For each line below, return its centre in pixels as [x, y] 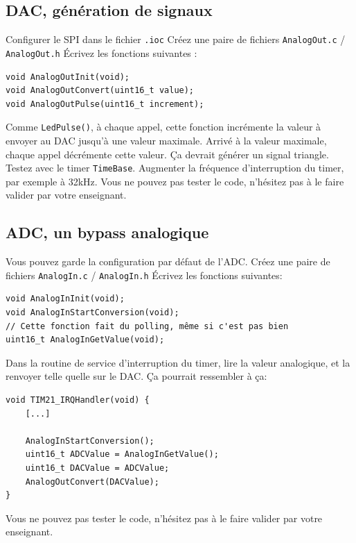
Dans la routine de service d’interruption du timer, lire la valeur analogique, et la [178, 362]
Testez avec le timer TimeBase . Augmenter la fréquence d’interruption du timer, [175, 168]
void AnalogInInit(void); [65, 299]
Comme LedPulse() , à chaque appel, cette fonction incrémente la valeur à [163, 127]
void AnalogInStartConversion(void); [92, 313]
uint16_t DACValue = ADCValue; [97, 468]
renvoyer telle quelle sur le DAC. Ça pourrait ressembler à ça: [136, 376]
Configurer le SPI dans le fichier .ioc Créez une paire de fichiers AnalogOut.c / [176, 39]
